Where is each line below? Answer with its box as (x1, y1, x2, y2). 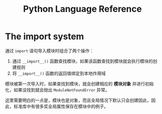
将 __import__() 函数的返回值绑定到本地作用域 (12, 70, 106, 76)
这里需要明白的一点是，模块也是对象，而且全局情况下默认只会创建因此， (5, 97, 151, 103)
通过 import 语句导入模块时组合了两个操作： (5, 47, 94, 53)
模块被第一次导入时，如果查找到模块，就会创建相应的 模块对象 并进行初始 (5, 81, 154, 87)
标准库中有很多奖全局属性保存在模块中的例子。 (13, 103, 108, 109)
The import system (5, 31, 84, 42)
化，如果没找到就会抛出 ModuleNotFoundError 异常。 (5, 87, 109, 92)
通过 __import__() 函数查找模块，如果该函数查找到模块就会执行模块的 (12, 58, 153, 64)
